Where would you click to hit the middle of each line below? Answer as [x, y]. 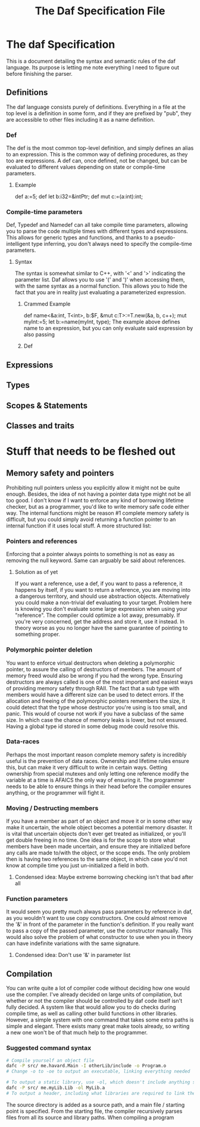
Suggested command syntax [49, 1048]
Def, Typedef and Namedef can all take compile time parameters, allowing [97, 225]
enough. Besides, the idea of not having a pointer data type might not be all [99, 494]
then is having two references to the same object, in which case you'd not [97, 859]
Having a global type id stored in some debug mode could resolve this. [93, 726]
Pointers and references [42, 541]
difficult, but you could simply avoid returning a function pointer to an [91, 519]
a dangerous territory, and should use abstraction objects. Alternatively [102, 596]
